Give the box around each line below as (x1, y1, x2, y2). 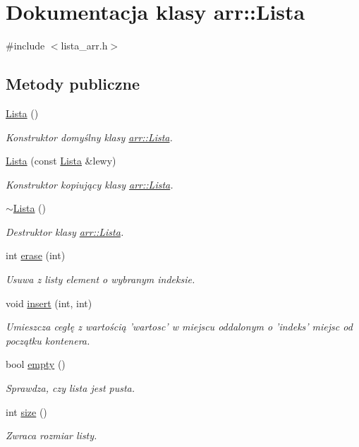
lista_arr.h (61, 38, 108, 53)
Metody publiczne (6, 73, 140, 95)
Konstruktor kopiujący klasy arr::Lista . (6, 177, 174, 191)
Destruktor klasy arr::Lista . (6, 224, 124, 239)
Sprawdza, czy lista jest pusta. (6, 381, 135, 395)
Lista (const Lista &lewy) (6, 153, 116, 168)
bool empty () (6, 357, 66, 371)
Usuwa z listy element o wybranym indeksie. (6, 272, 195, 287)
